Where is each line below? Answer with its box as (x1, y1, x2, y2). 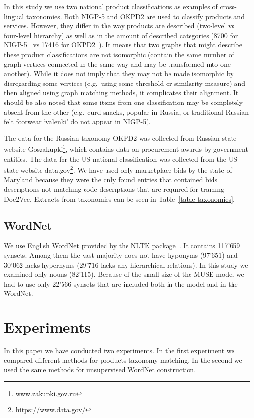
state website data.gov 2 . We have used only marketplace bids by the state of (4, 164, 232, 175)
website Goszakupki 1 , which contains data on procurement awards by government (4, 143, 248, 154)
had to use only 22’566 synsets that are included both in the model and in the (4, 278, 238, 289)
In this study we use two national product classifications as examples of (4, 1, 218, 11)
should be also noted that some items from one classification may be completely (4, 97, 243, 107)
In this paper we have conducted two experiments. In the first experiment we (4, 345, 234, 355)
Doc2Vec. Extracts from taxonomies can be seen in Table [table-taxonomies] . (4, 193, 235, 204)
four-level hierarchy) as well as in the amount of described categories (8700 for (4, 30, 238, 40)
